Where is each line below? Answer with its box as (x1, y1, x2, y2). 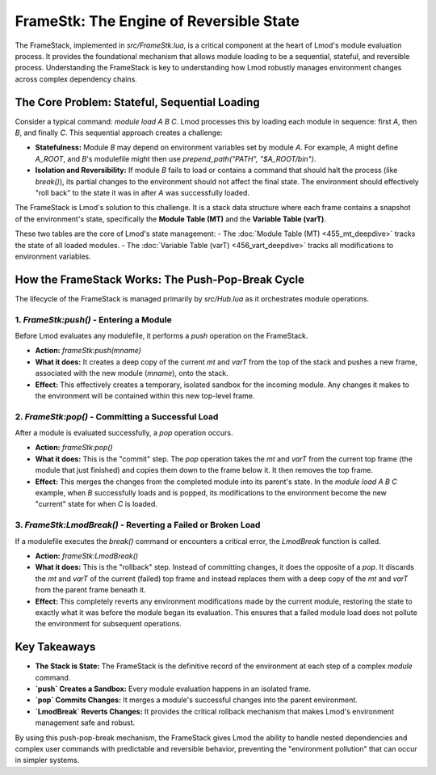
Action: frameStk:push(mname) (35, 346, 141, 356)
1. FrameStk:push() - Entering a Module (15, 314, 173, 325)
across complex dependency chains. (15, 74, 137, 84)
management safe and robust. (35, 718, 136, 727)
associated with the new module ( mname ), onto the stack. (35, 369, 229, 378)
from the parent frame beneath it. (35, 585, 146, 595)
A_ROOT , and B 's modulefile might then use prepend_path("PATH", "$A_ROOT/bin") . (35, 154, 317, 163)
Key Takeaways (15, 640, 96, 654)
